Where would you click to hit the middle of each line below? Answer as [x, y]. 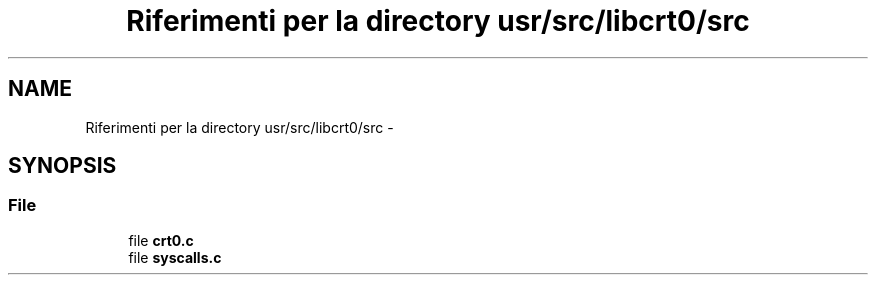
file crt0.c [161, 240]
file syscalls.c [175, 257]
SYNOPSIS [62, 166]
